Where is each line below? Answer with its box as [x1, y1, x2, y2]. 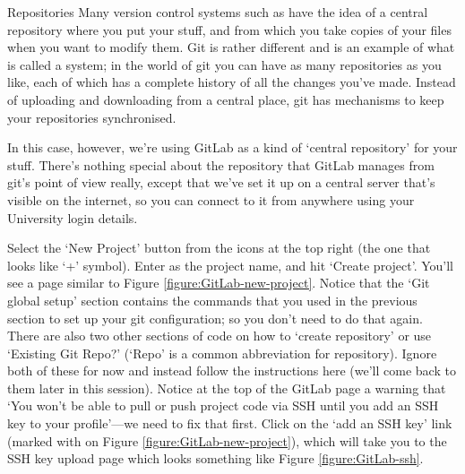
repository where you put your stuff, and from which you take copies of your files [7, 20, 452, 39]
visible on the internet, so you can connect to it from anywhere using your [7, 190, 415, 209]
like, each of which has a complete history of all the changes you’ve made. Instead [7, 73, 456, 91]
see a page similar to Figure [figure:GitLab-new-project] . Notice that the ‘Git [7, 273, 430, 292]
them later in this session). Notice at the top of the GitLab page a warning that [7, 378, 446, 397]
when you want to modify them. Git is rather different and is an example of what [7, 38, 455, 56]
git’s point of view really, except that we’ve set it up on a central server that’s [7, 173, 435, 192]
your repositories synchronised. [7, 108, 177, 126]
